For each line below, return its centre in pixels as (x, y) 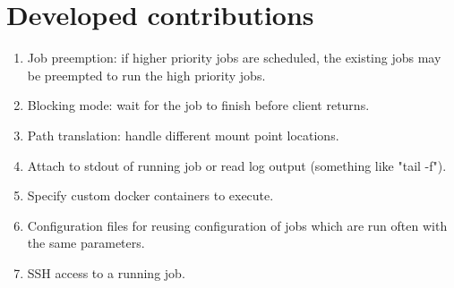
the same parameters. (86, 243)
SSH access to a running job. (106, 272)
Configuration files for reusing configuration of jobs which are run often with (237, 225)
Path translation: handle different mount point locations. (183, 135)
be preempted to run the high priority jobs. (146, 75)
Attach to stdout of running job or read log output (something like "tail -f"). (237, 165)
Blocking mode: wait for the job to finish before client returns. (198, 105)
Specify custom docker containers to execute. (150, 195)
